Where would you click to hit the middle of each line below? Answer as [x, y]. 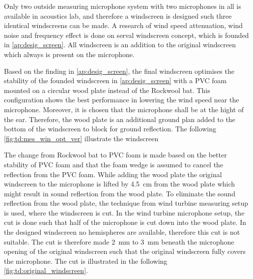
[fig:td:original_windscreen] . [46, 270]
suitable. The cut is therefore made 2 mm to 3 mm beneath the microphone [119, 241]
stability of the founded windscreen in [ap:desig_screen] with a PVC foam [115, 80]
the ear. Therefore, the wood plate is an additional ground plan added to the [120, 119]
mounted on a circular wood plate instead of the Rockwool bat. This [107, 90]
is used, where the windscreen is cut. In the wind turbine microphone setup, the [124, 212]
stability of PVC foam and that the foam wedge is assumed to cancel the [114, 164]
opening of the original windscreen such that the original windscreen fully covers [125, 251]
